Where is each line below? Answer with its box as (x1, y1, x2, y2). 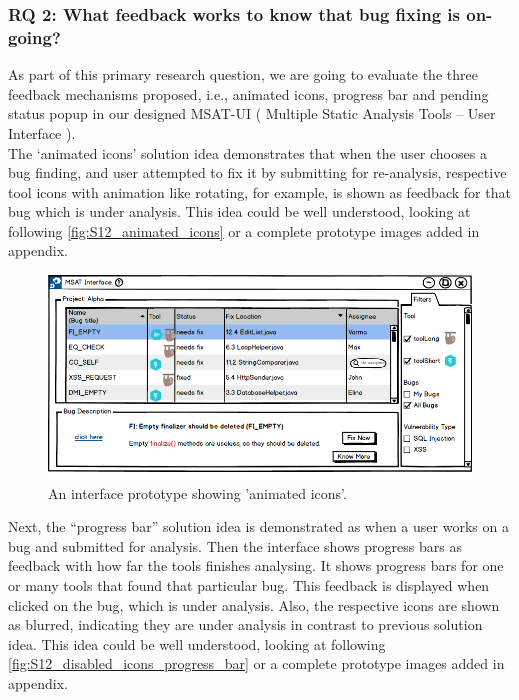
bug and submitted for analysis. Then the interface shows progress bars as (8, 535, 462, 556)
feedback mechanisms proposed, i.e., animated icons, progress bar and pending (8, 83, 489, 104)
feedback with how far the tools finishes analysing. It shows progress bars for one (8, 555, 504, 576)
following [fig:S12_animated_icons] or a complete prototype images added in (8, 220, 480, 241)
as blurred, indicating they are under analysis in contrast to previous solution (8, 614, 483, 635)
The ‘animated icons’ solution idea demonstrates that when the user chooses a (8, 142, 487, 163)
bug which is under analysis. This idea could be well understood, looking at (8, 201, 471, 222)
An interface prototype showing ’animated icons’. (48, 482, 347, 503)
